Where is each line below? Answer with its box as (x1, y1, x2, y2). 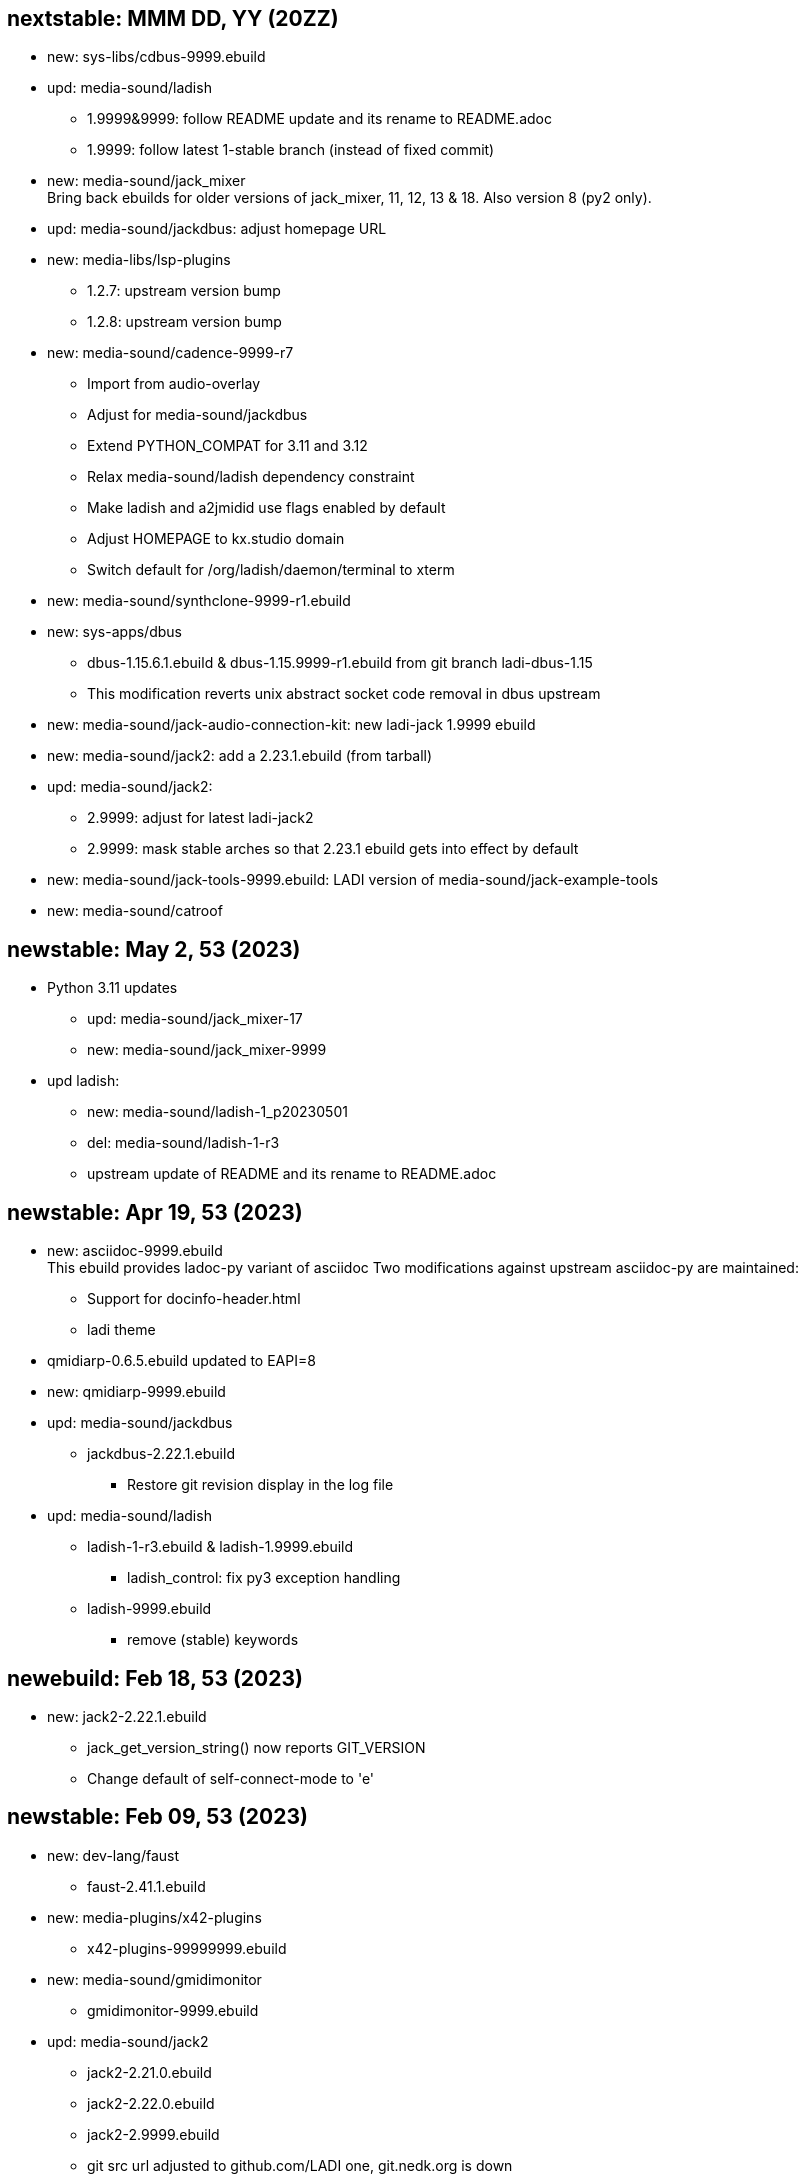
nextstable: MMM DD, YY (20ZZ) (7, 6, 339, 31)
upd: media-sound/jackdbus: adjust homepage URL (47, 220, 387, 238)
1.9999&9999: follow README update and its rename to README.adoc (87, 110, 552, 128)
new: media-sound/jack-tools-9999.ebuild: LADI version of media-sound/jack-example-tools (47, 871, 659, 889)
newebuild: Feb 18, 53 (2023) (7, 1665, 303, 1691)
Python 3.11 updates (47, 979, 178, 997)
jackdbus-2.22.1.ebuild (87, 1445, 235, 1463)
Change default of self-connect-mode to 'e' (87, 1769, 375, 1787)
